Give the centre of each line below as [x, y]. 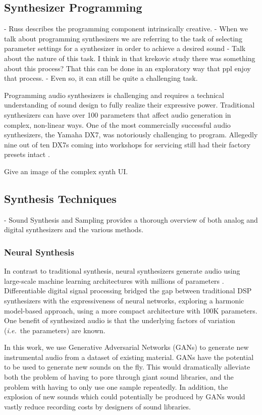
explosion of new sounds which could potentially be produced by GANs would [125, 397]
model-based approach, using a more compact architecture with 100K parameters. [131, 310]
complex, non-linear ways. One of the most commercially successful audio [117, 124]
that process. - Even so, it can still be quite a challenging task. [101, 78]
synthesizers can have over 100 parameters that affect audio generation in [118, 114]
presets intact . [27, 154]
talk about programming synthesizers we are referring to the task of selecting [123, 38]
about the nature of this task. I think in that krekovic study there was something [130, 58]
